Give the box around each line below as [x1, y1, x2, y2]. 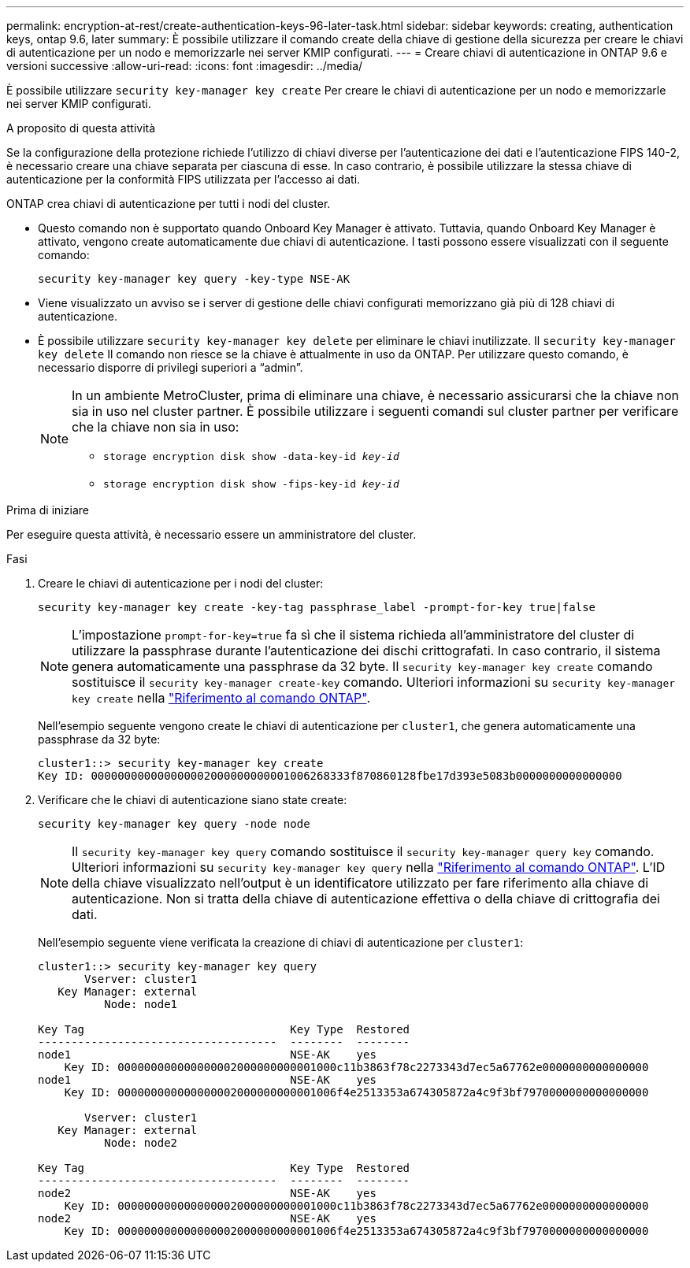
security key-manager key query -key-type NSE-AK [38, 273, 351, 285]
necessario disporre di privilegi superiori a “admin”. [38, 361, 303, 374]
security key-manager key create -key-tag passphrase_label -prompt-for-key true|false [38, 601, 596, 614]
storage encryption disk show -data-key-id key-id [103, 450, 399, 462]
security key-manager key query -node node [38, 818, 310, 830]
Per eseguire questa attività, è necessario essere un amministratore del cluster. [6, 528, 417, 541]
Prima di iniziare [6, 503, 89, 517]
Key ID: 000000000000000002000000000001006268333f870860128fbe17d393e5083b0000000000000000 [38, 769, 622, 782]
